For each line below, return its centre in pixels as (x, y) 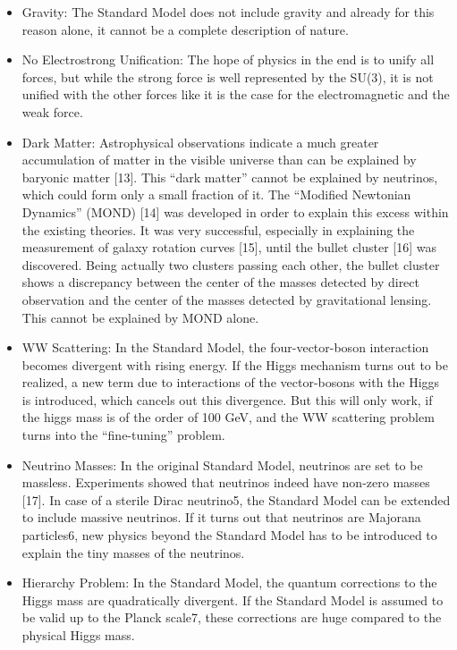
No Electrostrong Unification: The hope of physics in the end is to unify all (228, 59)
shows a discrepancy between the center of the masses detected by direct (221, 282)
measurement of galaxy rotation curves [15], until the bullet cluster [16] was (229, 247)
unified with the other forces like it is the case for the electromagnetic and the (236, 94)
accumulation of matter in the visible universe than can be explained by (219, 160)
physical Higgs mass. (78, 635)
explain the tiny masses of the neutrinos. (133, 552)
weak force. (52, 111)
